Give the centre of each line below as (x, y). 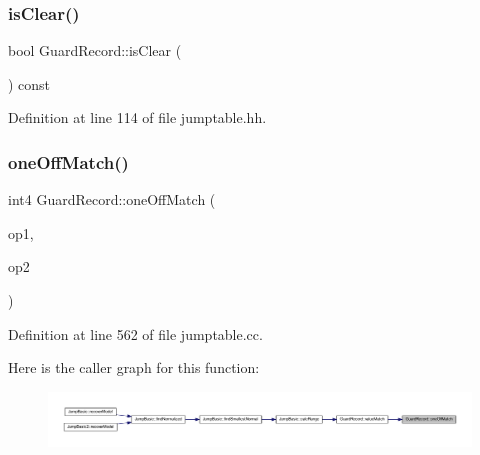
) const (29, 83)
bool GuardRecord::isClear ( (95, 50)
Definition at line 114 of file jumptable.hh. (137, 117)
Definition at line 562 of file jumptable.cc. (135, 333)
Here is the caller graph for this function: (134, 367)
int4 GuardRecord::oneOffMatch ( (112, 199)
